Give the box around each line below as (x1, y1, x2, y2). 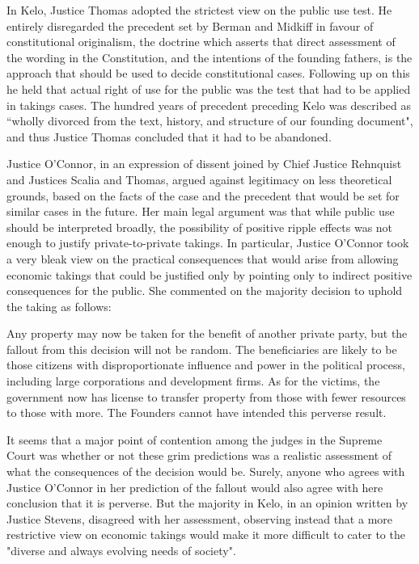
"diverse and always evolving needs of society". (6, 542, 236, 558)
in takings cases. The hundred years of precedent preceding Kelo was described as (6, 96, 412, 113)
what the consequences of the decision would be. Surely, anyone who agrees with (6, 463, 405, 480)
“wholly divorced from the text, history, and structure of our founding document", (6, 112, 413, 129)
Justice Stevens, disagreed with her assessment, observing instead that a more (6, 510, 392, 527)
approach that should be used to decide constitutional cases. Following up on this (6, 65, 410, 82)
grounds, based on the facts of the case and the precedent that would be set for (6, 187, 400, 204)
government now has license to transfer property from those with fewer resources (6, 388, 406, 405)
